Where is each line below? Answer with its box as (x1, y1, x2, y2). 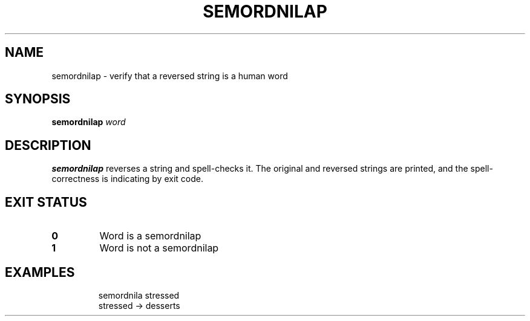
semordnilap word (51, 117, 126, 128)
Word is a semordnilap (99, 230, 201, 242)
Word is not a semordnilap (99, 242, 219, 255)
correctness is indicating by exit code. (51, 173, 203, 184)
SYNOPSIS (5, 91, 71, 107)
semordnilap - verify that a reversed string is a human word (51, 70, 288, 81)
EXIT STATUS (5, 194, 87, 210)
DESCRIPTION (5, 137, 91, 153)
